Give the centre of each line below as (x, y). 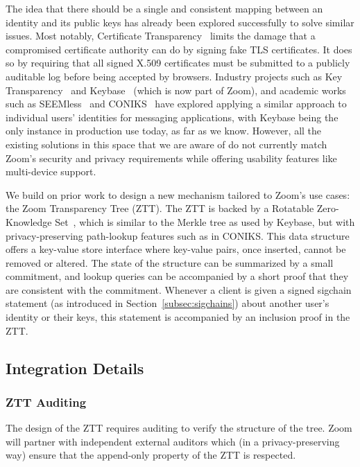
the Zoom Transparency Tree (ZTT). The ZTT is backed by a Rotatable (160, 208)
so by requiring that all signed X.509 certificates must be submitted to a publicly (178, 63)
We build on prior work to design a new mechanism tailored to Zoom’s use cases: (178, 194)
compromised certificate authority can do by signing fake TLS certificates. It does (179, 49)
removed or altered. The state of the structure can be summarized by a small (170, 262)
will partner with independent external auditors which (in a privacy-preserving (173, 441)
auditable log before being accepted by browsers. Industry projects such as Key (174, 76)
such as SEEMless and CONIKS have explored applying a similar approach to (176, 104)
